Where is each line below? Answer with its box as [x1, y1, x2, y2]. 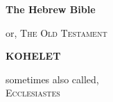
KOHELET [6, 49, 61, 63]
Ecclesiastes [6, 85, 60, 100]
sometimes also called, [6, 71, 99, 86]
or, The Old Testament [6, 25, 107, 40]
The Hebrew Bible [6, 2, 96, 16]
